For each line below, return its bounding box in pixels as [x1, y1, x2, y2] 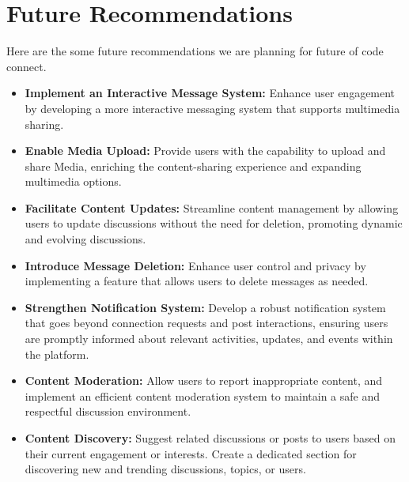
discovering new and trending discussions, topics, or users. [25, 461, 306, 477]
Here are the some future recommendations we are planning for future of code [6, 43, 384, 59]
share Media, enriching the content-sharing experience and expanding [25, 157, 362, 174]
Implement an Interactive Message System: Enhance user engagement [25, 85, 396, 101]
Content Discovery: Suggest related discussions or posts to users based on [25, 430, 396, 446]
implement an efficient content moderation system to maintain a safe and [25, 387, 381, 404]
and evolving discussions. [25, 231, 146, 247]
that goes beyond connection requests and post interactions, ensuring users [25, 314, 388, 331]
